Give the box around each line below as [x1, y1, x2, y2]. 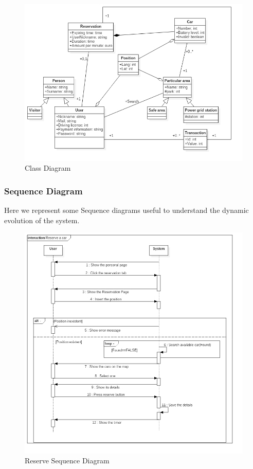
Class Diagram [25, 163, 71, 173]
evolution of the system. [4, 214, 80, 225]
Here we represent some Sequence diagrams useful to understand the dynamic [4, 205, 249, 215]
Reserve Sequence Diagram [25, 455, 110, 466]
